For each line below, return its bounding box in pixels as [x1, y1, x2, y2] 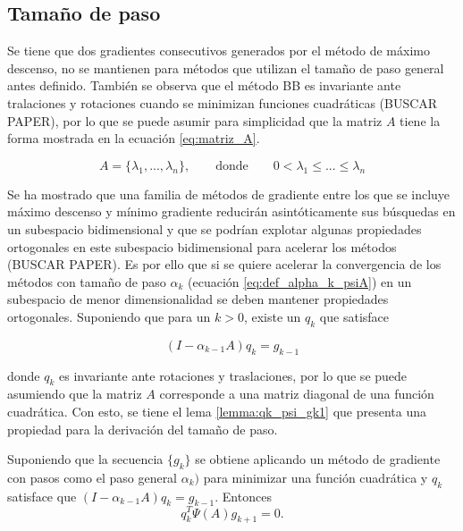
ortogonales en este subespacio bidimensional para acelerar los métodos [7, 237, 397, 256]
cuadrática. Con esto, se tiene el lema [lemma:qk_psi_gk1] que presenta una [7, 401, 426, 420]
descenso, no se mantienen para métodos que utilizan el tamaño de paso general [7, 58, 444, 77]
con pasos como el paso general [7, 468, 178, 486]
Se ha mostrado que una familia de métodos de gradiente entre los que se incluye [7, 184, 450, 203]
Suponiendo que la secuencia [7, 450, 164, 468]
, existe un [243, 307, 301, 325]
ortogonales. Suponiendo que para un [7, 307, 211, 325]
